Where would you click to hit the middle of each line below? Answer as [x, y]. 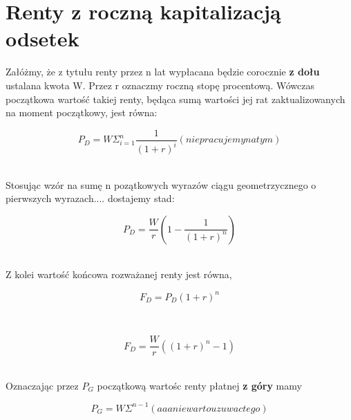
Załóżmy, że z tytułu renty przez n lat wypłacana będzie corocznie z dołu [163, 72]
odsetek [42, 38]
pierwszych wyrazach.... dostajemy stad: [90, 198]
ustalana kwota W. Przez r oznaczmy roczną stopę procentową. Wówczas [160, 85]
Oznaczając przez [42, 385]
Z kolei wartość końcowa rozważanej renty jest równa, [119, 274]
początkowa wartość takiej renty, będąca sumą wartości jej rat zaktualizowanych [175, 99]
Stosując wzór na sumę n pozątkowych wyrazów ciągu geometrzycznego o [161, 184]
